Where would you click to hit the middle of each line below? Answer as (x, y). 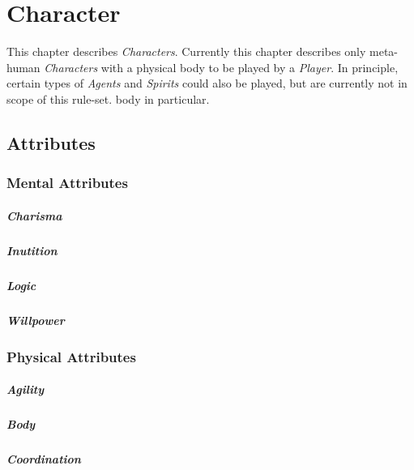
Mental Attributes (67, 183)
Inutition (32, 250)
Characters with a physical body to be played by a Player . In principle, (221, 67)
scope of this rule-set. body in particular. (108, 98)
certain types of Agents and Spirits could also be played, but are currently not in (207, 83)
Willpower (36, 320)
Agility (26, 389)
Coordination (44, 459)
